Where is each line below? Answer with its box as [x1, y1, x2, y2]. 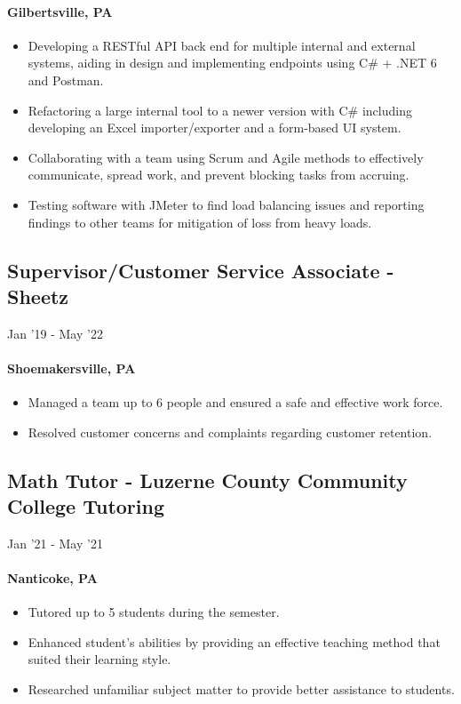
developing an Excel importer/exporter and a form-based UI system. [28, 118, 401, 137]
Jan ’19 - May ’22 [7, 324, 103, 342]
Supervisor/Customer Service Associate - [7, 256, 394, 284]
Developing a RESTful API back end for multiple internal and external [28, 36, 416, 54]
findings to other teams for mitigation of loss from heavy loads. [28, 212, 372, 231]
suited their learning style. [28, 650, 171, 668]
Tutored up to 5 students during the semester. [28, 603, 280, 621]
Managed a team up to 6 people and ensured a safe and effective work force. [28, 393, 443, 412]
